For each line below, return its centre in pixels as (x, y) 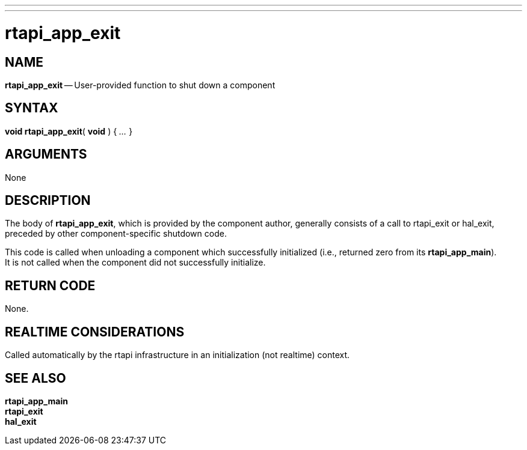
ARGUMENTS (46, 154)
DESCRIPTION (48, 201)
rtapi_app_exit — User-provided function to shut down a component (140, 85)
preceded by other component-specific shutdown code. (116, 234)
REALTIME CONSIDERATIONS (95, 332)
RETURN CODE (50, 285)
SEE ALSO (35, 378)
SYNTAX (32, 108)
